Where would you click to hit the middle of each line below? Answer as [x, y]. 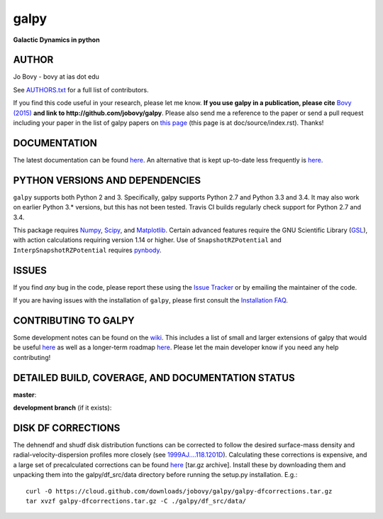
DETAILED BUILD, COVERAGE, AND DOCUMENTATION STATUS [154, 377]
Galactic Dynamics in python [56, 40]
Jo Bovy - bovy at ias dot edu [56, 77]
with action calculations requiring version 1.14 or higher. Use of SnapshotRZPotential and [147, 240]
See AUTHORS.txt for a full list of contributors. [81, 89]
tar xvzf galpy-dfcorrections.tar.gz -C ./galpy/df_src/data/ [136, 501]
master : [25, 395]
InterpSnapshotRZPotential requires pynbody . [87, 250]
